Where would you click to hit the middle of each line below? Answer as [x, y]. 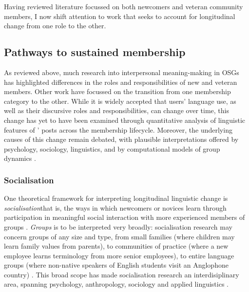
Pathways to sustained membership [95, 52]
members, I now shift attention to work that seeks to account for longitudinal [120, 16]
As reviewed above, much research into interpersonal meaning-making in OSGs [122, 72]
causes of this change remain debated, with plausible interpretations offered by [121, 139]
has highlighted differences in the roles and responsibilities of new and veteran [121, 82]
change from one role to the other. [55, 26]
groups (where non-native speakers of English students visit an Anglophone [116, 265]
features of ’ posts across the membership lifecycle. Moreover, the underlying [118, 129]
